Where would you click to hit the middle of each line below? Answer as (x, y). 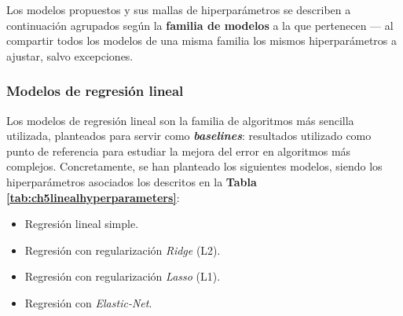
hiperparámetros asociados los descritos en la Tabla (132, 181)
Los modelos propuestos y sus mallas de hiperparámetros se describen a (179, 9)
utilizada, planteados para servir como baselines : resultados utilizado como (189, 136)
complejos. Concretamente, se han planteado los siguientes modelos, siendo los (194, 166)
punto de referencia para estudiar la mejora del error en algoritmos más (179, 151)
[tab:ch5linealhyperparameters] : (93, 197)
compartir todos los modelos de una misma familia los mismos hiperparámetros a (201, 40)
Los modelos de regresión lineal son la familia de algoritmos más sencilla (180, 120)
